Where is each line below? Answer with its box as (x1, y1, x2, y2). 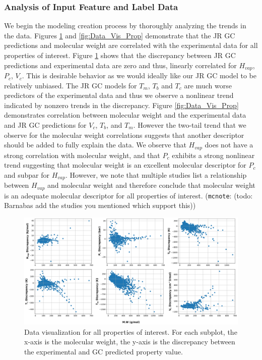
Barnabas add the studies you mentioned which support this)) (4, 200, 196, 211)
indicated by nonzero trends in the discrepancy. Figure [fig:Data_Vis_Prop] (4, 99, 239, 110)
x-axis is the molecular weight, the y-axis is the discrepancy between (24, 336, 235, 347)
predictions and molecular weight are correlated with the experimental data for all (4, 40, 258, 50)
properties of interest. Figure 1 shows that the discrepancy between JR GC (4, 50, 236, 60)
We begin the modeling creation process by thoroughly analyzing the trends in (4, 20, 246, 31)
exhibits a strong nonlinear (172, 149, 255, 160)
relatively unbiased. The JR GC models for (4, 80, 137, 90)
